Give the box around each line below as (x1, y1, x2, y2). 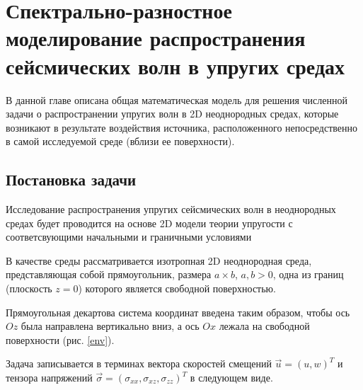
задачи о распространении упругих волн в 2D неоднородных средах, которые (6, 106, 339, 121)
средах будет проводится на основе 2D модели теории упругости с (6, 215, 293, 230)
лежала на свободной (219, 319, 310, 333)
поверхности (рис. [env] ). (6, 332, 115, 347)
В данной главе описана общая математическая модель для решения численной (6, 92, 347, 107)
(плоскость (6, 281, 52, 296)
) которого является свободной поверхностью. (78, 281, 276, 296)
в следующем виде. (190, 370, 273, 385)
